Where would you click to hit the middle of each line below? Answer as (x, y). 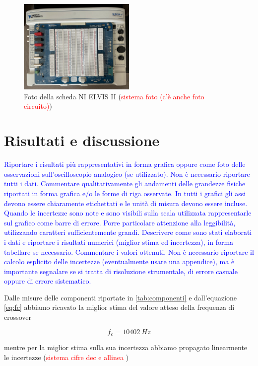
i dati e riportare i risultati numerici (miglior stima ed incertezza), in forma (119, 242)
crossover (18, 317)
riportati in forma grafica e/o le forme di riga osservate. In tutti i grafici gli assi (125, 193)
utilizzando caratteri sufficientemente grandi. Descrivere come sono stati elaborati (128, 232)
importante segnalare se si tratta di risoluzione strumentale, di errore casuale (121, 271)
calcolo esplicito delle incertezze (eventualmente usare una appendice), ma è (119, 261)
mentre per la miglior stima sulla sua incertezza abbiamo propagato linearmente (126, 347)
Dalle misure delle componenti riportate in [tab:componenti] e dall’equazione (121, 297)
